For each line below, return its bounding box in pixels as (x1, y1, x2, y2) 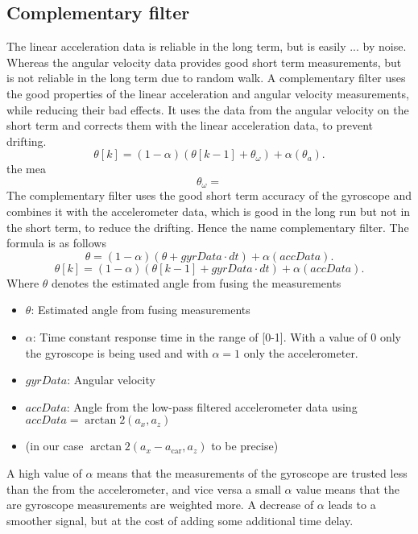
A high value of (6, 464, 82, 481)
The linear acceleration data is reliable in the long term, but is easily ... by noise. (6, 38, 407, 55)
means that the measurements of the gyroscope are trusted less (97, 464, 408, 481)
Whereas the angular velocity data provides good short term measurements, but (6, 53, 402, 70)
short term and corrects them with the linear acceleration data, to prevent (6, 117, 374, 134)
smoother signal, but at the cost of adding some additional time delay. (6, 511, 354, 528)
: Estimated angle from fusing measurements (31, 301, 250, 318)
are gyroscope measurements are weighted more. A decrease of (6, 496, 314, 513)
